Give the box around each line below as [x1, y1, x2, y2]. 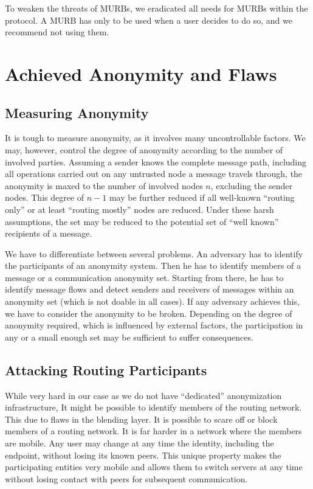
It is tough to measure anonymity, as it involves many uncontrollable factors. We [5, 131, 306, 144]
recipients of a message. [5, 227, 92, 240]
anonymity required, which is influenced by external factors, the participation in [5, 319, 303, 331]
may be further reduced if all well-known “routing [109, 191, 295, 204]
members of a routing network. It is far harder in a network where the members [5, 425, 302, 437]
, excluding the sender [210, 179, 293, 192]
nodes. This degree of [5, 191, 84, 204]
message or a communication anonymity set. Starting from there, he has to [5, 271, 284, 283]
